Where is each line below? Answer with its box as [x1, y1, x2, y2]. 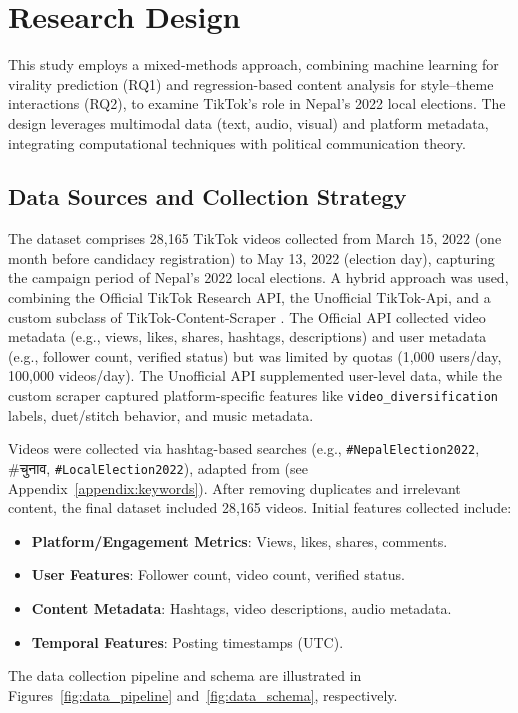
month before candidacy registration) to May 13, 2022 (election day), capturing [8, 247, 495, 268]
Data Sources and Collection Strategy [8, 181, 407, 212]
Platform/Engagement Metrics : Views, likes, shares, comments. [31, 530, 448, 551]
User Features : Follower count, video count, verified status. [31, 564, 405, 585]
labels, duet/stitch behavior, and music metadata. [8, 404, 314, 425]
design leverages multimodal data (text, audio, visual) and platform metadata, [8, 112, 489, 133]
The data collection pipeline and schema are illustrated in [8, 665, 362, 686]
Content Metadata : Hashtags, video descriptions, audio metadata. [31, 597, 452, 618]
